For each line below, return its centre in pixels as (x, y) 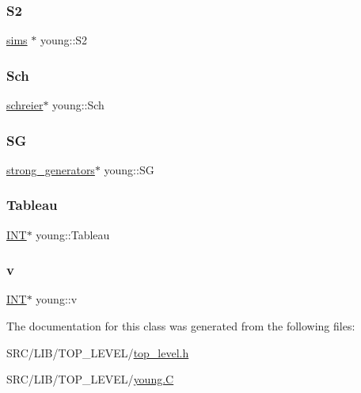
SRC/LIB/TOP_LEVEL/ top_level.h (98, 352)
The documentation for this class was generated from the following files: (181, 326)
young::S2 (64, 40)
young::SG (129, 169)
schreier (25, 105)
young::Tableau (73, 234)
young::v (57, 299)
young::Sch (78, 105)
